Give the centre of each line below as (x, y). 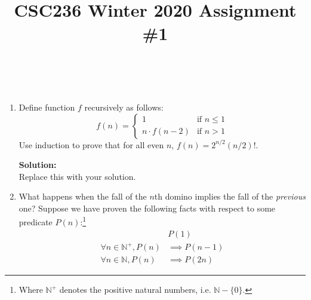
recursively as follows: (124, 107)
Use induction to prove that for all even (91, 144)
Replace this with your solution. (77, 176)
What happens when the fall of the (83, 196)
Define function (47, 107)
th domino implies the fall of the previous (230, 196)
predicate (36, 222)
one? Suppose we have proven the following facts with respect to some (147, 208)
